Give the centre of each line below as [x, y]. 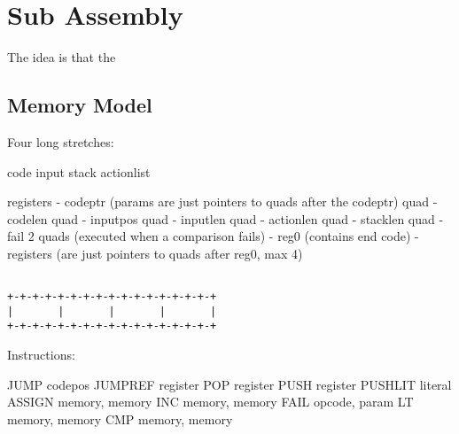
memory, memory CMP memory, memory [120, 418]
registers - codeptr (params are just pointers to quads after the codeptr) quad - [222, 201]
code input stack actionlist [79, 171]
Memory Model [80, 105]
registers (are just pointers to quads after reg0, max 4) [155, 253]
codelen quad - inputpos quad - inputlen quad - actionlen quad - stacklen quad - [226, 218]
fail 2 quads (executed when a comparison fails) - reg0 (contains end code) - [213, 236]
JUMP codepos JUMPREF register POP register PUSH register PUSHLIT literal [229, 384]
